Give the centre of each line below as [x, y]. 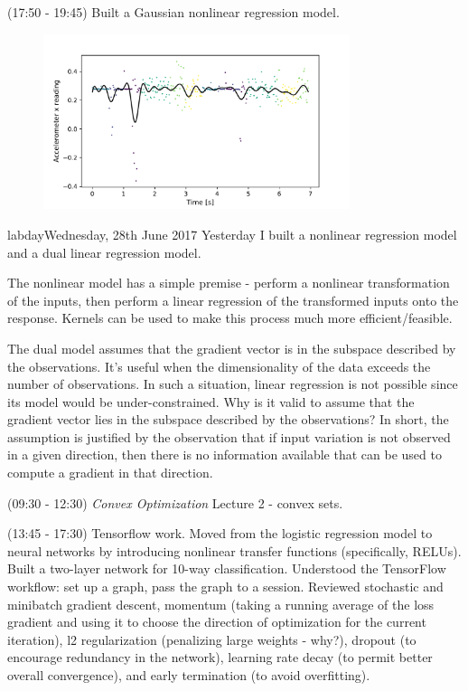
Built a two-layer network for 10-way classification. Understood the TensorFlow [227, 568]
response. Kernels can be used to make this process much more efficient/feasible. [230, 318]
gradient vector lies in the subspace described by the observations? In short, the [228, 419]
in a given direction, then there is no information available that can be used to [225, 454]
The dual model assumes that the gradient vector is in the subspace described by [232, 348]
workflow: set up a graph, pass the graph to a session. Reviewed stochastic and [225, 587]
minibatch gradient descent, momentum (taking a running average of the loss [221, 604]
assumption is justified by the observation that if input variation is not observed [229, 436]
